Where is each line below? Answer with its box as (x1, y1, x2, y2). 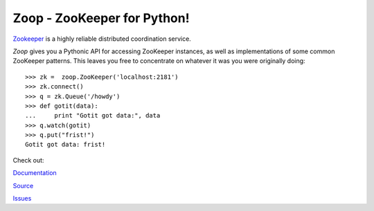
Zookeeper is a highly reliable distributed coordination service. (12, 35, 192, 43)
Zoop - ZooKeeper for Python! (12, 10, 190, 26)
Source (12, 181, 34, 190)
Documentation (12, 169, 57, 177)
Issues (12, 194, 32, 203)
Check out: (12, 156, 44, 164)
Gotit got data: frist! (25, 140, 106, 149)
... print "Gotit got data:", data (25, 111, 161, 120)
